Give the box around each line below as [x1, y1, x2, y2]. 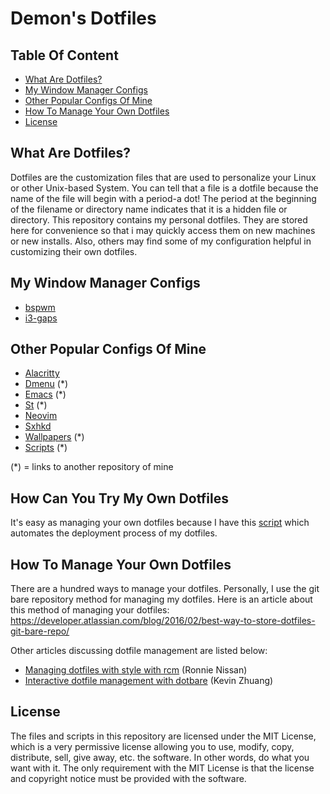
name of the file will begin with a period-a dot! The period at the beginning [10, 192, 317, 204]
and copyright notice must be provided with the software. [10, 772, 247, 784]
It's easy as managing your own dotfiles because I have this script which [10, 517, 310, 529]
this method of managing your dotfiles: [10, 604, 170, 616]
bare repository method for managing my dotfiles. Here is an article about [10, 593, 313, 606]
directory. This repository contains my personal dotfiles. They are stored [10, 213, 308, 226]
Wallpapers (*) [24, 431, 85, 443]
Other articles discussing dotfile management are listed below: [10, 645, 268, 657]
